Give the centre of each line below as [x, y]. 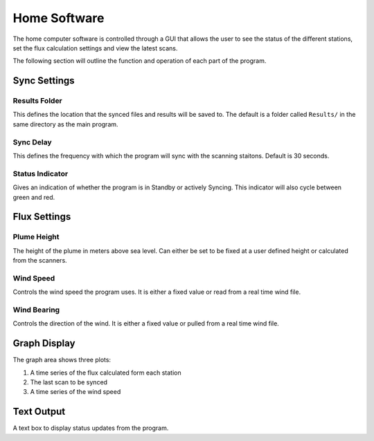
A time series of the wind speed [75, 392]
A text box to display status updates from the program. [91, 428]
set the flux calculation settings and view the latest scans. [95, 48]
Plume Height [36, 237]
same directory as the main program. [65, 124]
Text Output [39, 412]
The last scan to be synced [69, 382]
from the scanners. [40, 261]
